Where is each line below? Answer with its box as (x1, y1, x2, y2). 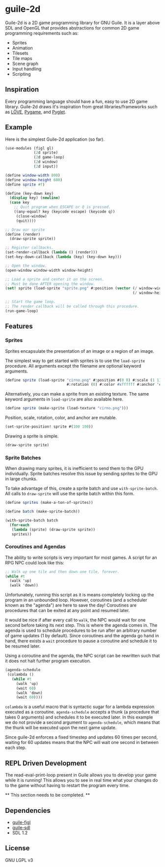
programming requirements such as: (5, 30, 79, 36)
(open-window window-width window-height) (5, 268, 93, 273)
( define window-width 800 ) (5, 173, 60, 178)
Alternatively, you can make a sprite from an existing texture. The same (5, 391, 149, 397)
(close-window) (16, 214, 48, 218)
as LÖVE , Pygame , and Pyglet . (5, 109, 66, 115)
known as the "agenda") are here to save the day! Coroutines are (5, 602, 137, 608)
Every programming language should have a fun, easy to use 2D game (5, 98, 148, 104)
